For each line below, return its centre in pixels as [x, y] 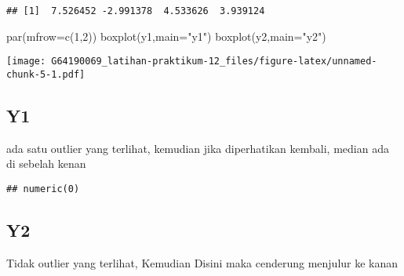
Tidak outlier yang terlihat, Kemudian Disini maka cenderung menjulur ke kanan [202, 262]
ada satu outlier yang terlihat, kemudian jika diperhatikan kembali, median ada [198, 148]
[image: [26, 62]
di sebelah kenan [46, 163]
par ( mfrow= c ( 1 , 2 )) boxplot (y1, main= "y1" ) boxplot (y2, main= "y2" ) [166, 36]
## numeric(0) [43, 189]
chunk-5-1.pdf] [46, 74]
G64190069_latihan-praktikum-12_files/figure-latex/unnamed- [214, 62]
